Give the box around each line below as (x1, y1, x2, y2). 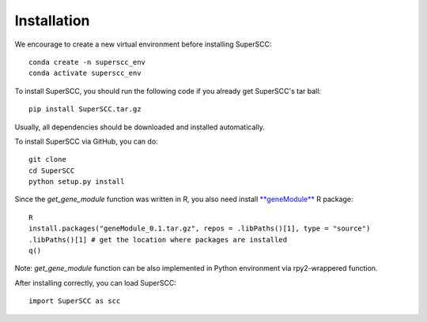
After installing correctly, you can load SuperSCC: (14, 278, 177, 287)
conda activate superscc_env (28, 69, 142, 78)
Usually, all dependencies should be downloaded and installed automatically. (14, 122, 265, 132)
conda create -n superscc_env (28, 58, 146, 66)
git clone (28, 155, 66, 164)
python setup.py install (28, 178, 125, 186)
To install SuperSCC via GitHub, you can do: (14, 137, 158, 146)
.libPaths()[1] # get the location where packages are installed (28, 235, 288, 244)
